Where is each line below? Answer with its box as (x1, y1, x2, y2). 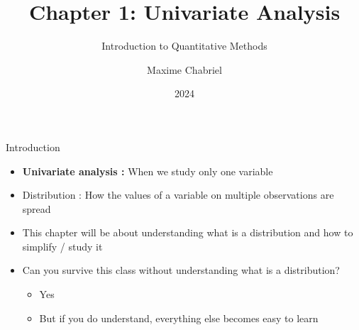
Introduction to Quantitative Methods (101, 38, 267, 53)
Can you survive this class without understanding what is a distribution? (22, 263, 340, 277)
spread (22, 201, 51, 216)
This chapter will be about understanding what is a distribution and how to (22, 225, 353, 240)
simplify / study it (22, 238, 103, 253)
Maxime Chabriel (147, 62, 222, 77)
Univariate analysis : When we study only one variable (22, 163, 273, 178)
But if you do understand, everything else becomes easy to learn (39, 310, 319, 325)
